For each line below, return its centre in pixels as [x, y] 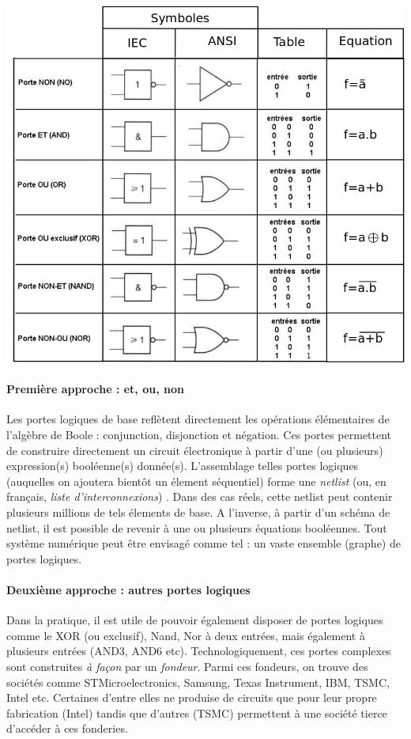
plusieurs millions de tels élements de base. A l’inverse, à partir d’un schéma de [198, 512]
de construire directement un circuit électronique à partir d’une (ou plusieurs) [195, 450]
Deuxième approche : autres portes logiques [128, 589]
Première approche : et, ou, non [95, 389]
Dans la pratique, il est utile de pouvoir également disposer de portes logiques [195, 620]
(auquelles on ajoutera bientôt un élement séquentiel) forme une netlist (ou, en [196, 481]
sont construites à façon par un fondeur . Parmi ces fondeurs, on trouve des [187, 666]
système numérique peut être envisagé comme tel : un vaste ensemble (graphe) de [204, 543]
